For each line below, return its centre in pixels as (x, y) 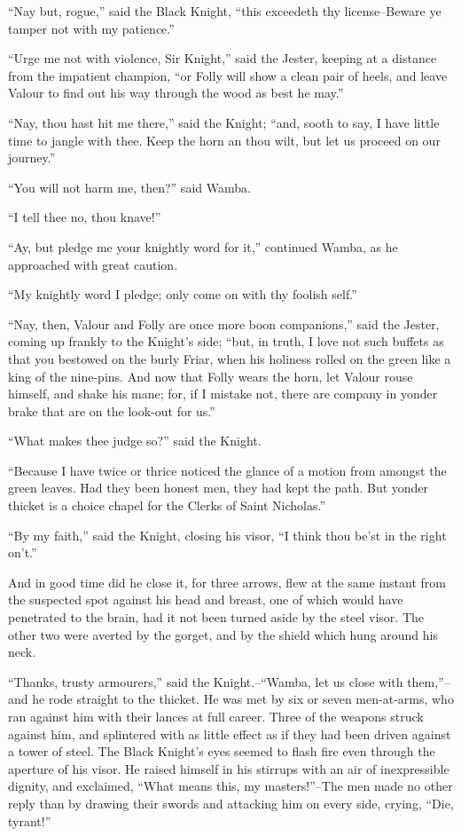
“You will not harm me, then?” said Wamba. (129, 187)
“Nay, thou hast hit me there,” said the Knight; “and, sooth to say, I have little (224, 122)
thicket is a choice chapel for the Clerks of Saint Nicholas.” (167, 505)
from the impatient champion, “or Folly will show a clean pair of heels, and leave (228, 75)
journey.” (32, 158)
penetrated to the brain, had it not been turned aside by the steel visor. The (216, 617)
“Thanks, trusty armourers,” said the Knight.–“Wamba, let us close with (206, 681)
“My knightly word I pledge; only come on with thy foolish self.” (183, 294)
